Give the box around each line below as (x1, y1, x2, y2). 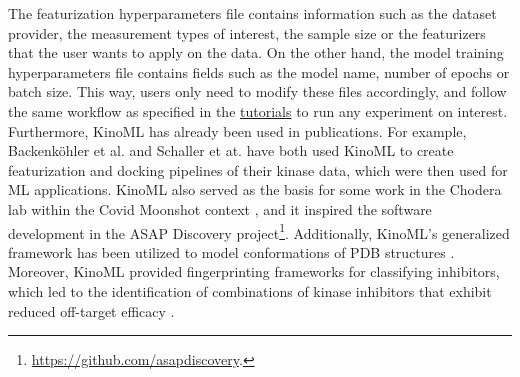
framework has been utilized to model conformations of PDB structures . (8, 241, 455, 262)
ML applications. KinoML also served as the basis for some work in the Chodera (8, 179, 502, 200)
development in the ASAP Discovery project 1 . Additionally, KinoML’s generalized (8, 219, 510, 243)
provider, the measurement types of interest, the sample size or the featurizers (8, 22, 486, 43)
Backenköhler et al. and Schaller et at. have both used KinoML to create (8, 140, 454, 161)
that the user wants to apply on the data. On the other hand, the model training (8, 42, 504, 63)
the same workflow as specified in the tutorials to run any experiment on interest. (8, 100, 508, 121)
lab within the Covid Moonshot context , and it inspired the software (8, 198, 432, 219)
